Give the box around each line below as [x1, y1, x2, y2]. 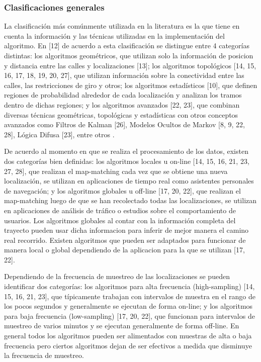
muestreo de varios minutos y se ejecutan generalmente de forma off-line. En [4, 320, 239, 331]
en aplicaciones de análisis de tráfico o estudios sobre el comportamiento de [4, 205, 236, 215]
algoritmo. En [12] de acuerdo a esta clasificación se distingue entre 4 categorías [4, 40, 249, 51]
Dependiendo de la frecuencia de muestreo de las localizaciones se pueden [4, 271, 230, 282]
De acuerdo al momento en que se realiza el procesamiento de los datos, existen [4, 146, 248, 156]
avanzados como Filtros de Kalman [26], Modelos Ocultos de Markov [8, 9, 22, [4, 119, 245, 130]
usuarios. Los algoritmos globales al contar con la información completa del [4, 215, 236, 225]
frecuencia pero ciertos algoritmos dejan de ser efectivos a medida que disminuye [4, 340, 252, 350]
